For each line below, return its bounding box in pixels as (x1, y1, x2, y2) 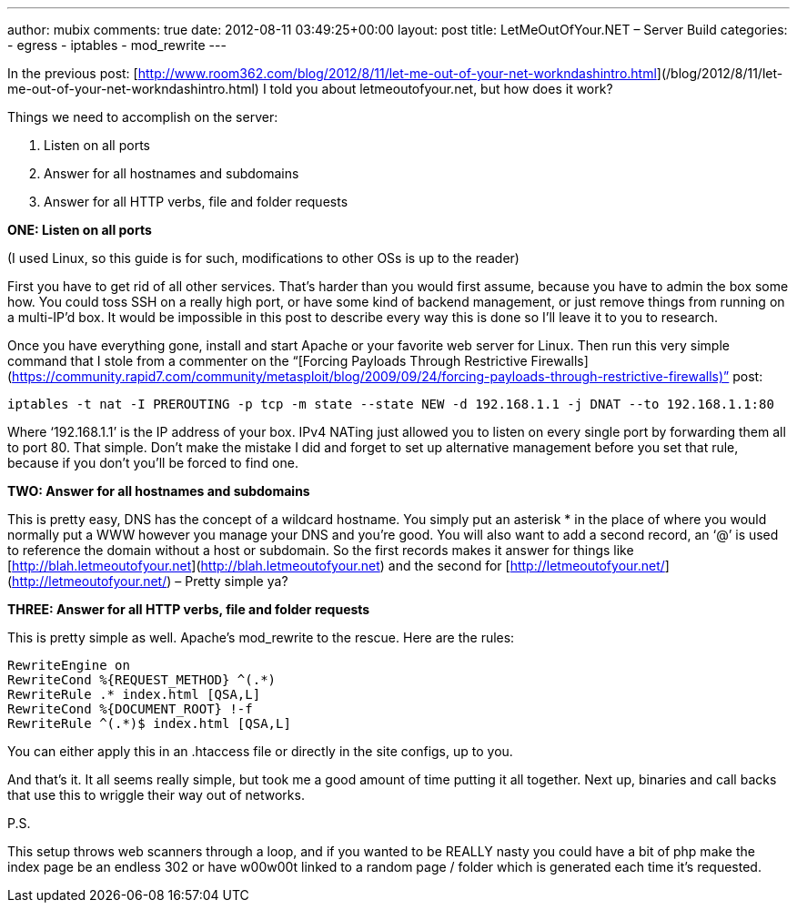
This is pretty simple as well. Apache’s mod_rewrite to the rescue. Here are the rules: (7, 630, 515, 645)
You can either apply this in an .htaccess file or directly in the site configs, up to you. (7, 743, 513, 759)
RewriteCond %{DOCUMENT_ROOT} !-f (7, 702, 253, 716)
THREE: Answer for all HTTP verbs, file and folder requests (7, 602, 370, 617)
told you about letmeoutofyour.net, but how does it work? (269, 81, 613, 96)
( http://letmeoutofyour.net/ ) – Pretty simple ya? (7, 573, 288, 589)
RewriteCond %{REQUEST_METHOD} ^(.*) (7, 672, 277, 687)
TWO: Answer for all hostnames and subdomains (7, 483, 310, 499)
